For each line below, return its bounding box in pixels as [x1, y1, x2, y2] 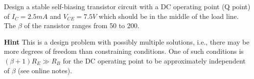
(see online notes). [18, 65, 72, 75]
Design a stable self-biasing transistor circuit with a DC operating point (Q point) [4, 1, 251, 11]
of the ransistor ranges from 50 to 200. [24, 20, 139, 31]
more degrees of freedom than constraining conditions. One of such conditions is [4, 46, 244, 56]
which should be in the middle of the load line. [98, 11, 239, 21]
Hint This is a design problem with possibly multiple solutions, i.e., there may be [4, 36, 250, 47]
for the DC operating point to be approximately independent [63, 55, 246, 65]
